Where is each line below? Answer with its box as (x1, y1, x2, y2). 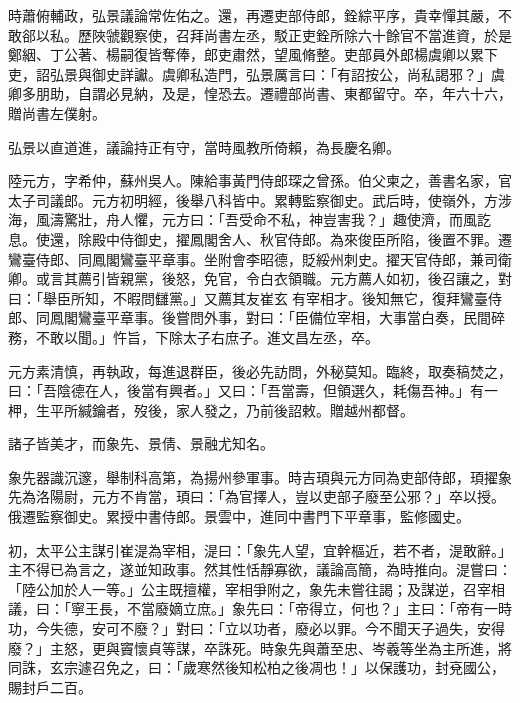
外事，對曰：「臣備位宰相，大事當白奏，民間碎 (203, 307, 505, 328)
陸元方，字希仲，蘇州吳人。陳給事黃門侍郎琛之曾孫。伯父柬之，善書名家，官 (8, 170, 512, 191)
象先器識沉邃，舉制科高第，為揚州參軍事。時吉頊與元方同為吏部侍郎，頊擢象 (8, 466, 512, 487)
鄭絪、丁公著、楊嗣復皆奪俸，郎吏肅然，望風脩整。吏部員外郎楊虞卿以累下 (8, 44, 498, 65)
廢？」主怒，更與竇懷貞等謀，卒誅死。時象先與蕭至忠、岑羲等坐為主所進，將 (8, 637, 512, 658)
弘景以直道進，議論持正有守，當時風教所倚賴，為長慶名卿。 (8, 136, 400, 157)
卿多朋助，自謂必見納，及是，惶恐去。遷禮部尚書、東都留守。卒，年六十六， (8, 83, 512, 104)
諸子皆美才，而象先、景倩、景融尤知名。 (8, 433, 274, 454)
